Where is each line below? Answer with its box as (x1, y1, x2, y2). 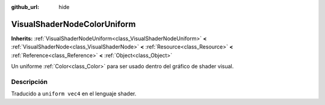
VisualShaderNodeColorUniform (11, 19, 136, 29)
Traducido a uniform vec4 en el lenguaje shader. (11, 90, 137, 97)
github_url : (11, 4, 39, 10)
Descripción (11, 77, 48, 86)
